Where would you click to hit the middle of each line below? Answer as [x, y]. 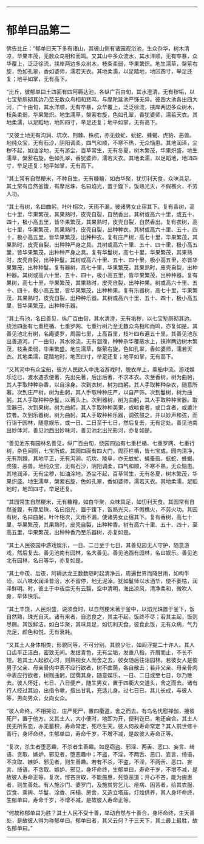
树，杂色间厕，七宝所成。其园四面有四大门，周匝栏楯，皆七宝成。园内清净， [102, 450]
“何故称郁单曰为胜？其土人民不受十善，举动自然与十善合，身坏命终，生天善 [101, 812]
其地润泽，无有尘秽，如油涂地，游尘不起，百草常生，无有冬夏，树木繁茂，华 [102, 473]
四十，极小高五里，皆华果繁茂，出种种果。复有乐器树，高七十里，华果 [104, 290]
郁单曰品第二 [39, 30]
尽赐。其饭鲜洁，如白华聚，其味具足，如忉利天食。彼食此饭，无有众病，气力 [102, 624]
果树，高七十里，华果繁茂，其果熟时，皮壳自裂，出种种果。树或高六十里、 [99, 282]
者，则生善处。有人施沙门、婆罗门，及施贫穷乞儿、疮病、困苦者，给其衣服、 [102, 784]
